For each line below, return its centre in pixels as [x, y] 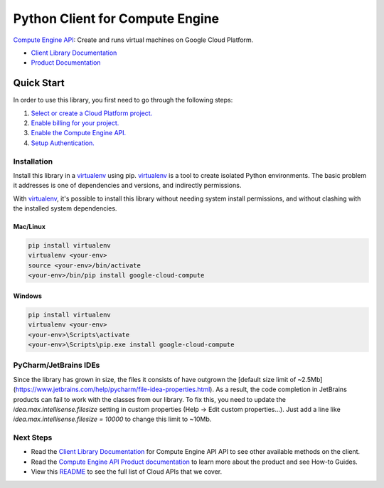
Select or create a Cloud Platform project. [92, 113]
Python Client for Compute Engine [116, 18]
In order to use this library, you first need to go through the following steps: [123, 100]
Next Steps [33, 437]
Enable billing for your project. [75, 123]
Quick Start [39, 83]
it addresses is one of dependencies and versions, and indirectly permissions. [127, 186]
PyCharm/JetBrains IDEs [57, 365]
